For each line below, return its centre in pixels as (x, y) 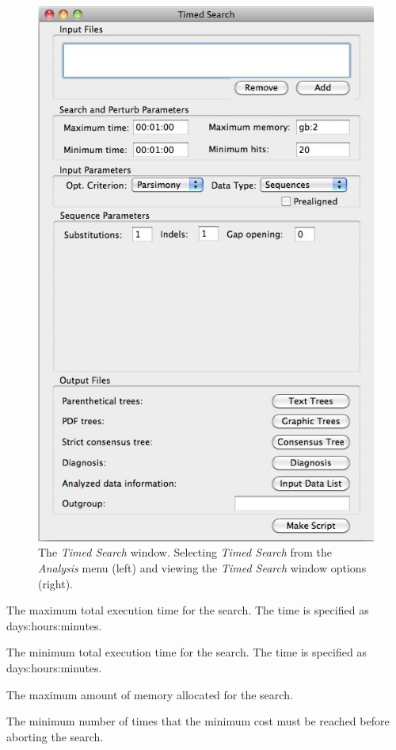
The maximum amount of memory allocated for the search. (150, 694)
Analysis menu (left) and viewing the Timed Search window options (202, 568)
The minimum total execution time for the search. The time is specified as (187, 652)
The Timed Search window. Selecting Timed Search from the (185, 552)
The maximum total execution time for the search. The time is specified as (188, 610)
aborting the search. (55, 736)
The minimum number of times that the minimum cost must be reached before (198, 721)
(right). (56, 583)
